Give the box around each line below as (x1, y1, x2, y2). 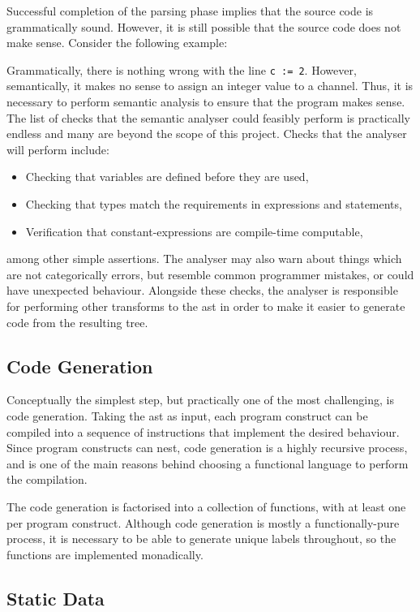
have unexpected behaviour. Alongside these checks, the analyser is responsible (6, 282, 398, 299)
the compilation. (6, 471, 88, 488)
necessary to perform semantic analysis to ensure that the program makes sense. (6, 93, 405, 110)
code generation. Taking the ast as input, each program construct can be (6, 407, 368, 424)
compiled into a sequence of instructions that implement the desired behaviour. (6, 423, 400, 440)
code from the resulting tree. (6, 313, 148, 330)
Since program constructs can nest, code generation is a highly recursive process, (6, 439, 408, 456)
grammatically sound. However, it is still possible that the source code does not (6, 18, 401, 35)
